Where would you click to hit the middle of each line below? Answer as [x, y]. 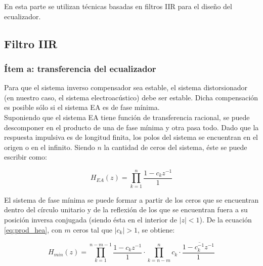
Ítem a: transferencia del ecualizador [80, 68]
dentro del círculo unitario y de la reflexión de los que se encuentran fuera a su [126, 210]
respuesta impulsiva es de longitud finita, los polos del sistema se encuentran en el [131, 137]
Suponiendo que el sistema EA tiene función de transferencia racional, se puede [127, 117]
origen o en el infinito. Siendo [50, 147]
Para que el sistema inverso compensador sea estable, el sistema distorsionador [126, 87]
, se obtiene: [156, 229]
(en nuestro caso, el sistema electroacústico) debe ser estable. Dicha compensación [131, 97]
